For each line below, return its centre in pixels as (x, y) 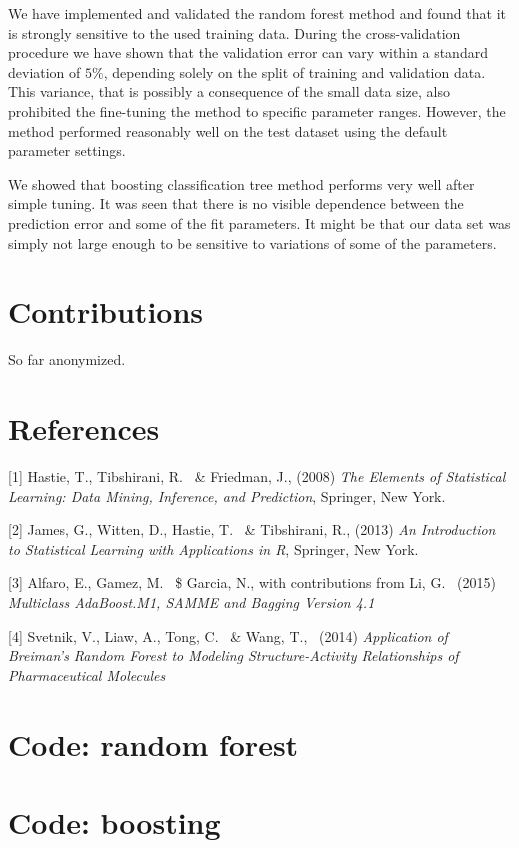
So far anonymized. (67, 359)
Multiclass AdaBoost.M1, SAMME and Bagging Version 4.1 (191, 601)
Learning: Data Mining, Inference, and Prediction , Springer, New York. (227, 495)
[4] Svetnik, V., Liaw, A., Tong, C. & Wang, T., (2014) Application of (228, 635)
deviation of (44, 71)
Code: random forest (153, 743)
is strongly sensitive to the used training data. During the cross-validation (234, 32)
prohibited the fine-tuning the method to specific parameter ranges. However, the (257, 110)
